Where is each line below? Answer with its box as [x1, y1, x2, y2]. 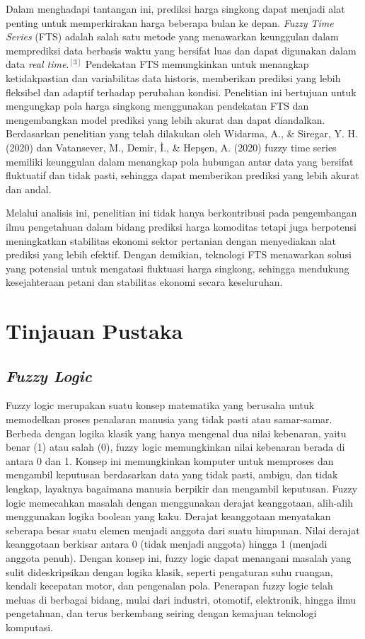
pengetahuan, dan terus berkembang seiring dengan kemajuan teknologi [6, 606, 317, 621]
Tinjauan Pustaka [6, 316, 183, 345]
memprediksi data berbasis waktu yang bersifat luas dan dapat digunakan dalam [6, 42, 357, 57]
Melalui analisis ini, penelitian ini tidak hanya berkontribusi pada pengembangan [6, 205, 357, 220]
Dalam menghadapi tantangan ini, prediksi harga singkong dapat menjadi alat [6, 1, 345, 16]
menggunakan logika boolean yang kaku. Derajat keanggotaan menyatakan [6, 509, 331, 524]
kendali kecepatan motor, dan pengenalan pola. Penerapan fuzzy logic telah [6, 578, 333, 593]
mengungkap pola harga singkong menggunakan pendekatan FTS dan [6, 98, 309, 113]
